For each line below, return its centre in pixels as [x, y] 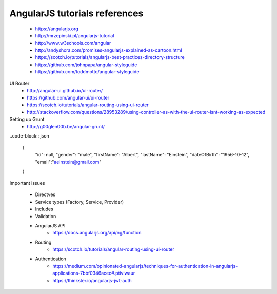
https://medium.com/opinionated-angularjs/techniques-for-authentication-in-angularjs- [145, 266]
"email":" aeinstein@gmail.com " [68, 162]
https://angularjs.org [57, 29]
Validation [46, 216]
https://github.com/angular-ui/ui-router [68, 98]
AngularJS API [50, 225]
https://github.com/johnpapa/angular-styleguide [86, 65]
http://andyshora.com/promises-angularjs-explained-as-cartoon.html [108, 50]
